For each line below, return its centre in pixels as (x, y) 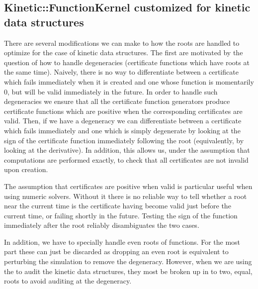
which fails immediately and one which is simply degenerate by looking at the (122, 130)
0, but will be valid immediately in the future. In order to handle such (111, 91)
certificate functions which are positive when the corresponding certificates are (123, 111)
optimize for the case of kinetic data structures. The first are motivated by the (124, 52)
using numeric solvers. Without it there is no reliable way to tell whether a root (126, 196)
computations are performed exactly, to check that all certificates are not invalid (126, 159)
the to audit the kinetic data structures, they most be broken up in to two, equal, (128, 271)
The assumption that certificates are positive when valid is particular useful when (128, 186)
